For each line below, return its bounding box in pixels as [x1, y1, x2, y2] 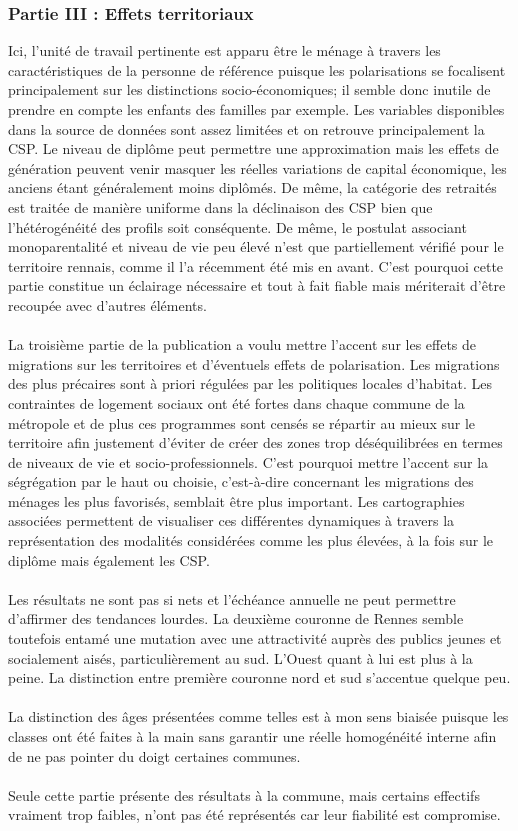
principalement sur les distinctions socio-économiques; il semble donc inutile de [8, 79, 491, 100]
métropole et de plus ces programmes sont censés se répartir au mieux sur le [8, 412, 476, 433]
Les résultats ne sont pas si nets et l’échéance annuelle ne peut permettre [8, 588, 456, 609]
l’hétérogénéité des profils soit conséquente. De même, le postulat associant [8, 216, 467, 237]
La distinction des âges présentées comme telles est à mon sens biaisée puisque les [8, 706, 509, 727]
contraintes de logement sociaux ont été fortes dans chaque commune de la [8, 392, 465, 413]
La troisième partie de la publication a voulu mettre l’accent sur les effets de [8, 334, 477, 355]
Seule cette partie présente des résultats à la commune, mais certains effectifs [8, 784, 480, 805]
